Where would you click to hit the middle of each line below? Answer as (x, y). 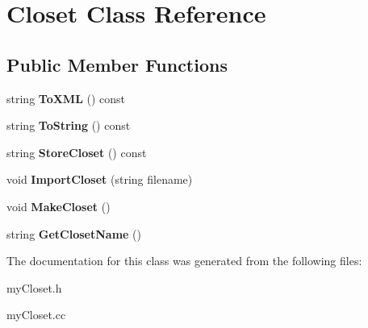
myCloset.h (34, 287)
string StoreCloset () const (77, 152)
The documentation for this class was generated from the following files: (184, 261)
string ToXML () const (66, 98)
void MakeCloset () (59, 206)
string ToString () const (69, 125)
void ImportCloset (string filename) (100, 179)
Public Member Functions (117, 64)
